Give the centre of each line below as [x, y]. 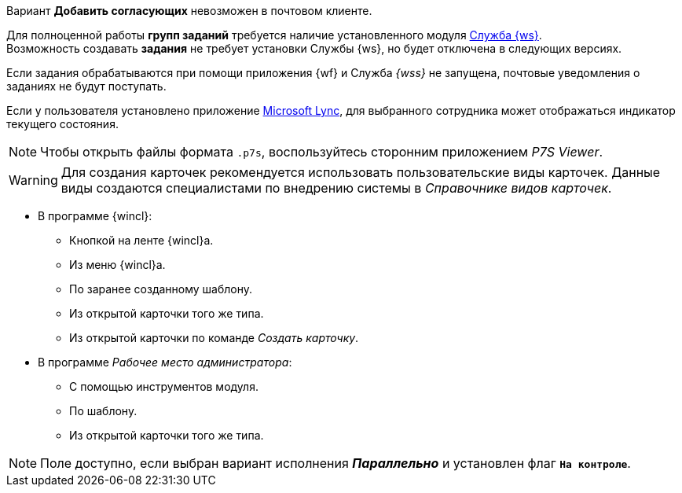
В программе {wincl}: [95, 216]
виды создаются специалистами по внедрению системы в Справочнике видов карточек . [336, 188]
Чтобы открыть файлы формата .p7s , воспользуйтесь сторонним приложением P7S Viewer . [322, 152]
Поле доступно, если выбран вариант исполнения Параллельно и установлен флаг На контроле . [335, 463]
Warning [33, 180]
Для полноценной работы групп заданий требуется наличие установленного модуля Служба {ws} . [274, 35]
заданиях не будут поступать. [86, 86]
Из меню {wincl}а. [117, 265]
